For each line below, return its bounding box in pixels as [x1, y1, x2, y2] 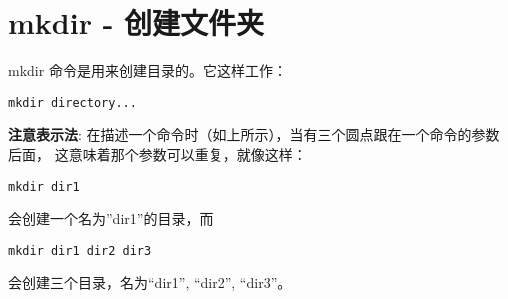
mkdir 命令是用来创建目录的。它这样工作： [8, 60, 287, 81]
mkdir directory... [8, 95, 137, 110]
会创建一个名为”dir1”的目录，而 [8, 208, 214, 229]
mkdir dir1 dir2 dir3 [8, 243, 152, 258]
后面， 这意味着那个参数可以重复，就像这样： [8, 143, 307, 164]
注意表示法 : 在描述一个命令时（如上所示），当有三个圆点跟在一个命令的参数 [8, 124, 500, 145]
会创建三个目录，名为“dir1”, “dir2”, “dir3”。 [8, 272, 292, 293]
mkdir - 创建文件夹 [8, 2, 265, 43]
